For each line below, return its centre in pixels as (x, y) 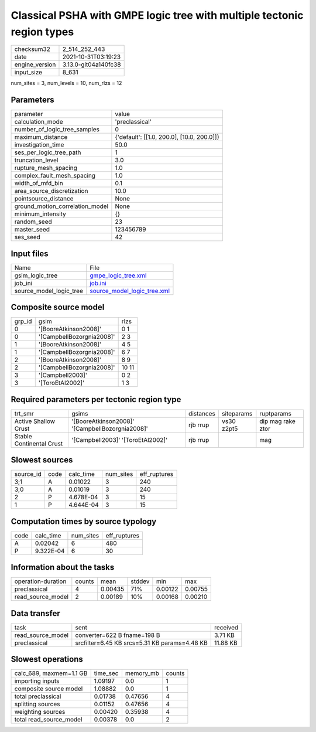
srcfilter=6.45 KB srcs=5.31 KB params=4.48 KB (141, 643)
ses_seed (28, 237)
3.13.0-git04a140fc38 (92, 64)
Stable (23, 436)
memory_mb (142, 673)
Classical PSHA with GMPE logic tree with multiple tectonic (157, 15)
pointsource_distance (44, 199)
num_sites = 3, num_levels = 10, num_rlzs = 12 (66, 83)
